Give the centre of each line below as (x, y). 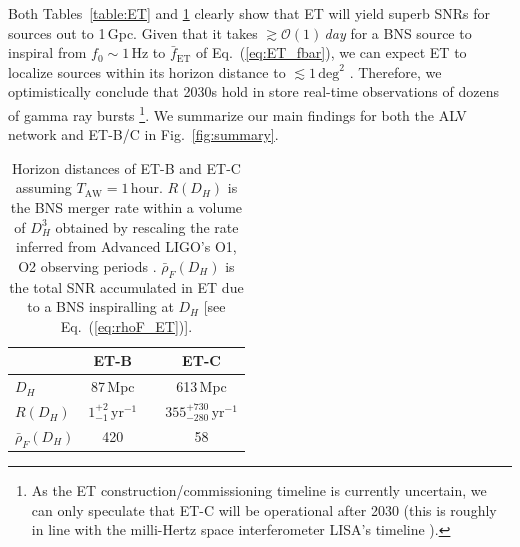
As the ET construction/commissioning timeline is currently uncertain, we (259, 490)
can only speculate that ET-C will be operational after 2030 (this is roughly (264, 509)
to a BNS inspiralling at (100, 306)
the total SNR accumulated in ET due (126, 286)
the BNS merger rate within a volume (126, 207)
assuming (43, 187)
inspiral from (47, 52)
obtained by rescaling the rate (147, 226)
